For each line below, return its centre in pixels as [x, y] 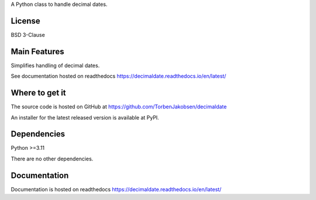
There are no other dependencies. [52, 159]
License [25, 21]
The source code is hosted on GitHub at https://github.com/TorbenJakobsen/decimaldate [119, 107]
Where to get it [39, 93]
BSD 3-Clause [28, 34]
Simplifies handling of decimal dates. [55, 65]
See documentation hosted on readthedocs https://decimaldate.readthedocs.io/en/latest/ [118, 76]
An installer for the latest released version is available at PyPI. [85, 117]
